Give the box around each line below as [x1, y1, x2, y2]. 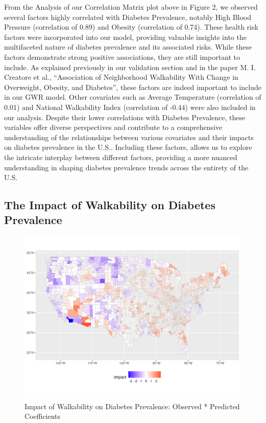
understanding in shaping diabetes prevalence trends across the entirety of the [4, 162, 249, 172]
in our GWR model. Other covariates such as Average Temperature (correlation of [4, 92, 261, 102]
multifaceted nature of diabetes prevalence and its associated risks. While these [4, 41, 252, 52]
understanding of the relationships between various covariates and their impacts [4, 131, 254, 142]
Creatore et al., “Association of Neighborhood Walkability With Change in [4, 72, 238, 82]
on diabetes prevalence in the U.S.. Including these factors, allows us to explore [4, 142, 252, 152]
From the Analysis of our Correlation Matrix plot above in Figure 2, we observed [4, 2, 258, 12]
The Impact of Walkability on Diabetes [4, 197, 215, 213]
